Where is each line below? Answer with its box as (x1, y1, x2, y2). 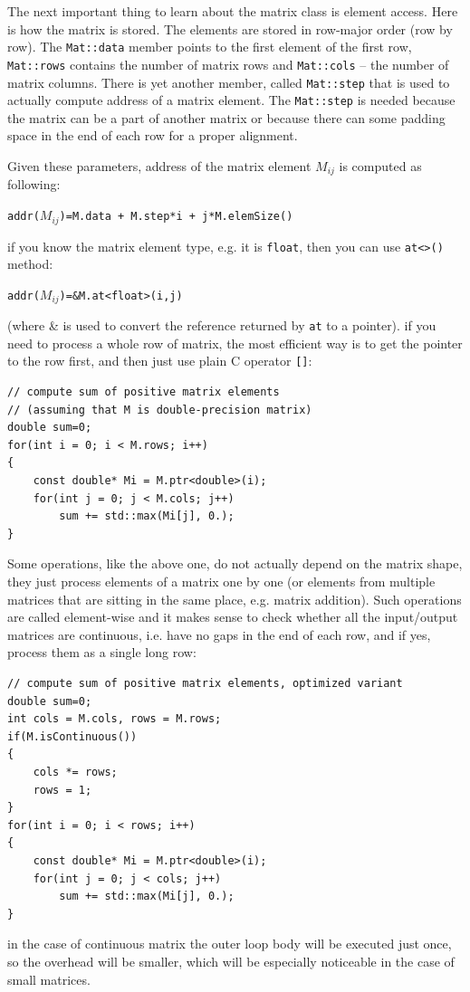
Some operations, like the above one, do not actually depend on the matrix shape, (7, 554, 463, 573)
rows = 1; (33, 783, 92, 796)
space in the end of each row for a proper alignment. (7, 126, 298, 145)
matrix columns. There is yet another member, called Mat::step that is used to (7, 72, 450, 91)
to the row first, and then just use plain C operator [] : (7, 351, 312, 370)
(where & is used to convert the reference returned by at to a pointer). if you (7, 316, 436, 335)
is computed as (339, 157, 422, 175)
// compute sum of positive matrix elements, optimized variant (7, 677, 403, 691)
